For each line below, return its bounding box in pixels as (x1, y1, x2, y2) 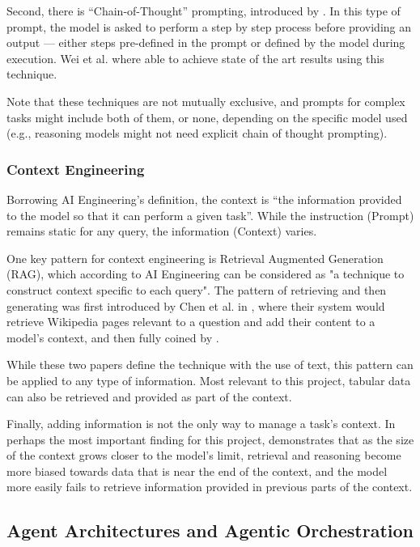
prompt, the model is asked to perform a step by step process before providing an (6, 18, 412, 35)
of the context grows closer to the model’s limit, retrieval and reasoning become (6, 447, 401, 464)
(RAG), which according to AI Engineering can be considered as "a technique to (6, 265, 405, 282)
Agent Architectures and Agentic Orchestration (6, 518, 414, 543)
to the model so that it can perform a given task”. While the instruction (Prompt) (6, 206, 414, 223)
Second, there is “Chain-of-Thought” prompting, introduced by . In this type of (6, 2, 401, 19)
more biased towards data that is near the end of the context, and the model (6, 462, 388, 479)
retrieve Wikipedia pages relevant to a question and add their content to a (6, 313, 375, 330)
